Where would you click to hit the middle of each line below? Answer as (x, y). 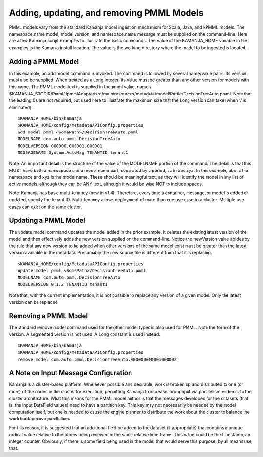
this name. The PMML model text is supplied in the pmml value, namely (80, 87)
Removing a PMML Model (48, 316)
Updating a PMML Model (47, 220)
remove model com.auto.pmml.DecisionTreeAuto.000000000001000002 (97, 359)
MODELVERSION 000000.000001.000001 (60, 146)
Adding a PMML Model (44, 62)
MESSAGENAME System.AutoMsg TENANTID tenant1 (73, 152)
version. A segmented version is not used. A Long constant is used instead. (85, 334)
